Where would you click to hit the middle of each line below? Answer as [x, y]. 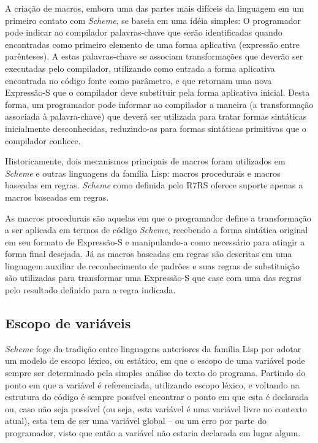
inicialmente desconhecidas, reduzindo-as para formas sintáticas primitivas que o [156, 128]
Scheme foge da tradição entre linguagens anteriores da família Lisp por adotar [153, 348]
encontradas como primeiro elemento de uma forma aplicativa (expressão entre [153, 44]
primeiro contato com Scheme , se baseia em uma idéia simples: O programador [153, 20]
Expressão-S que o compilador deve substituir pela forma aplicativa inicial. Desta [157, 92]
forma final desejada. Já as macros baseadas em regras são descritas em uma [149, 254]
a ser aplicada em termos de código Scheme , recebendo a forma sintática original [157, 230]
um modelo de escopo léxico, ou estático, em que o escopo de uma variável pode [155, 360]
